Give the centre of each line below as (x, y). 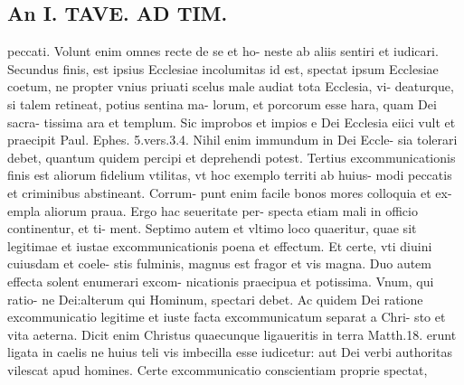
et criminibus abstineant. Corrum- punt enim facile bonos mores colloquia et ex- (230, 192)
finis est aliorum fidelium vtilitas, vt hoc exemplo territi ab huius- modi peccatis (230, 175)
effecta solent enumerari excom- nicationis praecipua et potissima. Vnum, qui (221, 281)
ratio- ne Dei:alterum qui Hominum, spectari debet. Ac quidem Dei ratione (215, 299)
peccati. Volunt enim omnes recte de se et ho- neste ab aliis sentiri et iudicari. (223, 51)
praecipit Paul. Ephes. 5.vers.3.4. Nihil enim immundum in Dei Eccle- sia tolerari (232, 140)
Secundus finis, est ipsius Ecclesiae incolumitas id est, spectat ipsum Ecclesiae (223, 68)
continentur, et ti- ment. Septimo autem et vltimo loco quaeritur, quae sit (212, 228)
